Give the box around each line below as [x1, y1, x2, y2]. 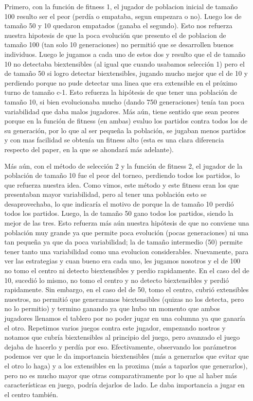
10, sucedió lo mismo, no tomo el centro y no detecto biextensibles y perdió [4, 275, 229, 285]
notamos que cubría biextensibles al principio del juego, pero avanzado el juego [4, 332, 240, 342]
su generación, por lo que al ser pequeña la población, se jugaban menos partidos [4, 125, 246, 135]
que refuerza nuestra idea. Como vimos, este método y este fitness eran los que [4, 179, 239, 190]
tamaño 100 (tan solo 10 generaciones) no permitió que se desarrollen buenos [4, 39, 234, 50]
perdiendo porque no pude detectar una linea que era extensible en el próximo [4, 77, 237, 87]
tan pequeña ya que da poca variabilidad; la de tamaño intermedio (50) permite [4, 237, 243, 247]
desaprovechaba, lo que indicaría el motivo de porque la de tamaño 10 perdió [4, 198, 234, 209]
